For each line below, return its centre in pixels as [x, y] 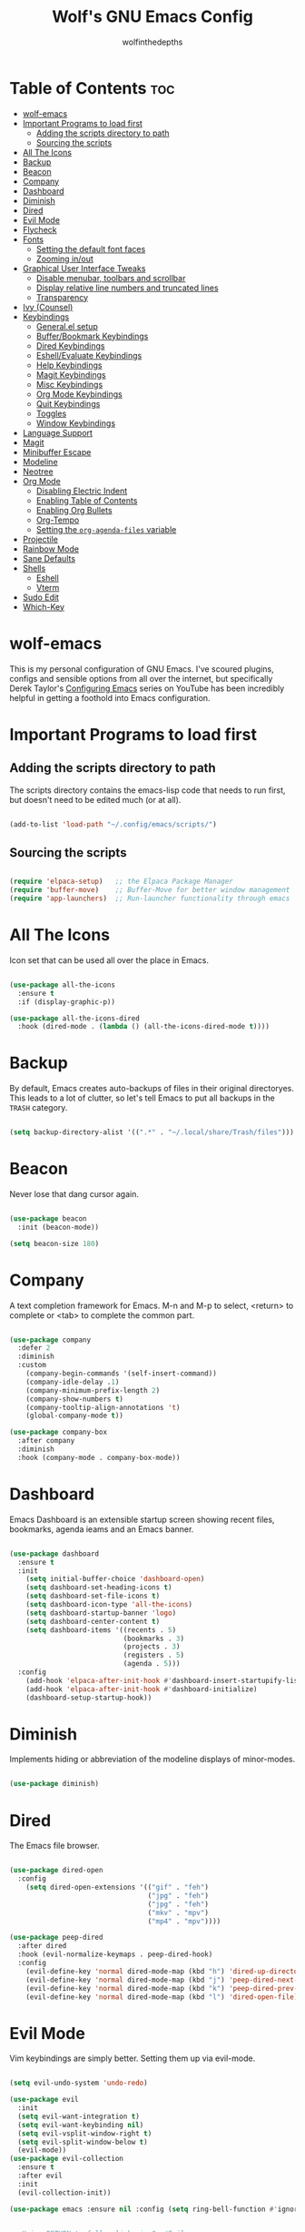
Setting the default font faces [91, 249]
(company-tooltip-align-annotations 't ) [103, 1407]
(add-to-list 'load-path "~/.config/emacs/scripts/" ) [113, 824]
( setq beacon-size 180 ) [54, 1243]
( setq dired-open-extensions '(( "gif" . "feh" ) [117, 1887]
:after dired [42, 1946]
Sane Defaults [49, 558]
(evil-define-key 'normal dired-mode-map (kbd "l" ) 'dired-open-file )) [164, 1997]
